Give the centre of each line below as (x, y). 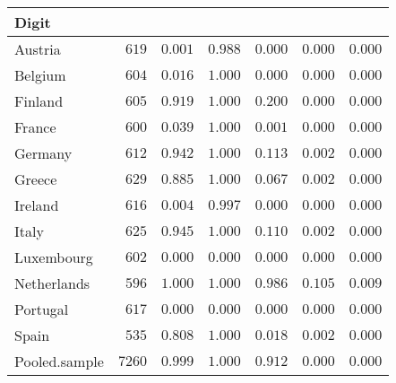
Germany (43, 153)
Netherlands (52, 283)
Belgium (40, 75)
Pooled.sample (59, 361)
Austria (38, 49)
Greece (36, 179)
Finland (39, 101)
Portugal (42, 309)
